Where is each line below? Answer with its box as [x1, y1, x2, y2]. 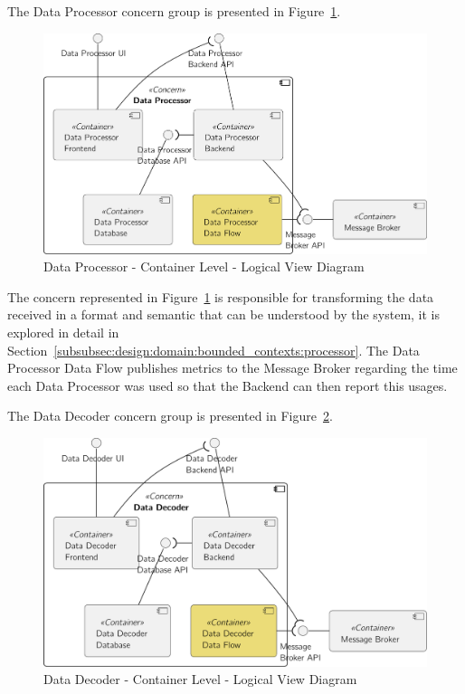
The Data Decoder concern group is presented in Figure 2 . [7, 406, 333, 425]
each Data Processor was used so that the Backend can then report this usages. [7, 376, 448, 395]
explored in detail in [7, 323, 119, 342]
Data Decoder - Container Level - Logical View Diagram [43, 670, 357, 689]
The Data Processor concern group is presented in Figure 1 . [7, 2, 341, 20]
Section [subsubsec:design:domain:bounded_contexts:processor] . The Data [7, 340, 420, 359]
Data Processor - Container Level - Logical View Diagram [43, 257, 365, 276]
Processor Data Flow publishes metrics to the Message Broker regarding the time [7, 358, 458, 377]
